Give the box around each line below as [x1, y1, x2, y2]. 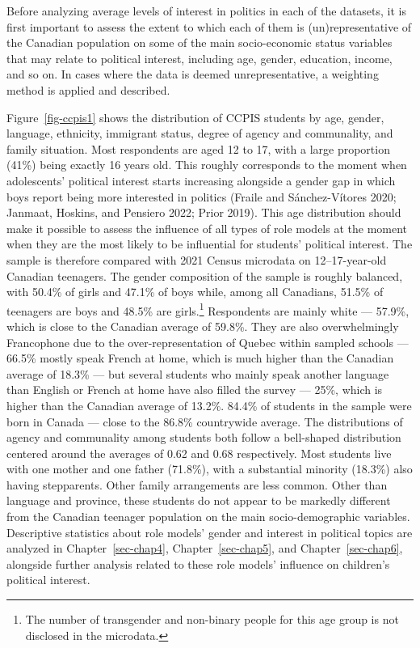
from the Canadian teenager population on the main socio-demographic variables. [6, 508, 410, 525]
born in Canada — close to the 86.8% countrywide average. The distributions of [6, 413, 403, 430]
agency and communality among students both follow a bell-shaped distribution [6, 429, 401, 446]
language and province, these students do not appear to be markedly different [6, 492, 391, 509]
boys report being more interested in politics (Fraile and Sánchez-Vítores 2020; [6, 188, 397, 205]
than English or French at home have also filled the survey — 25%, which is [6, 381, 383, 398]
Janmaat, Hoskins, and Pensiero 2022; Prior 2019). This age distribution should [6, 204, 401, 221]
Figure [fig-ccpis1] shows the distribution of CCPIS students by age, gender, [6, 108, 384, 125]
